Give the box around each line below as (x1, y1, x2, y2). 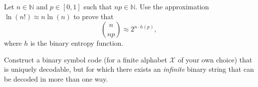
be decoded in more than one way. (4, 73, 108, 84)
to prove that (73, 11, 114, 21)
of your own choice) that (178, 54, 253, 64)
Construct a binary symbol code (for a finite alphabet (4, 54, 167, 64)
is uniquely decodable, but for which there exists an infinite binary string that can (4, 64, 254, 74)
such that (83, 1, 112, 11)
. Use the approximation (135, 1, 209, 11)
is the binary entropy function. (30, 38, 124, 48)
